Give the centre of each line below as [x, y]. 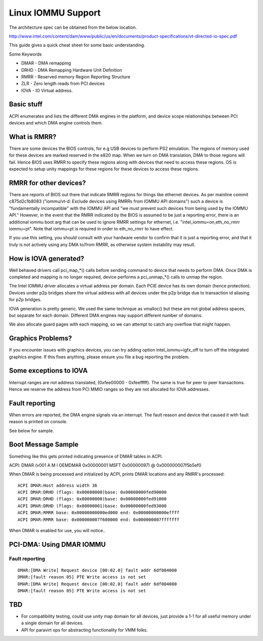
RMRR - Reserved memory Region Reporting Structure [76, 77]
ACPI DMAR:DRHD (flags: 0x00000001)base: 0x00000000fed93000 [92, 506]
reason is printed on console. [38, 422]
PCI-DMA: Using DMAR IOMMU [57, 544]
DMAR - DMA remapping [46, 63]
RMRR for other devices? [47, 183]
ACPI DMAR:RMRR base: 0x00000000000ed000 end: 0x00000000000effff [99, 513]
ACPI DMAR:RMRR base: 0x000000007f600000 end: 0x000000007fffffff [99, 519]
